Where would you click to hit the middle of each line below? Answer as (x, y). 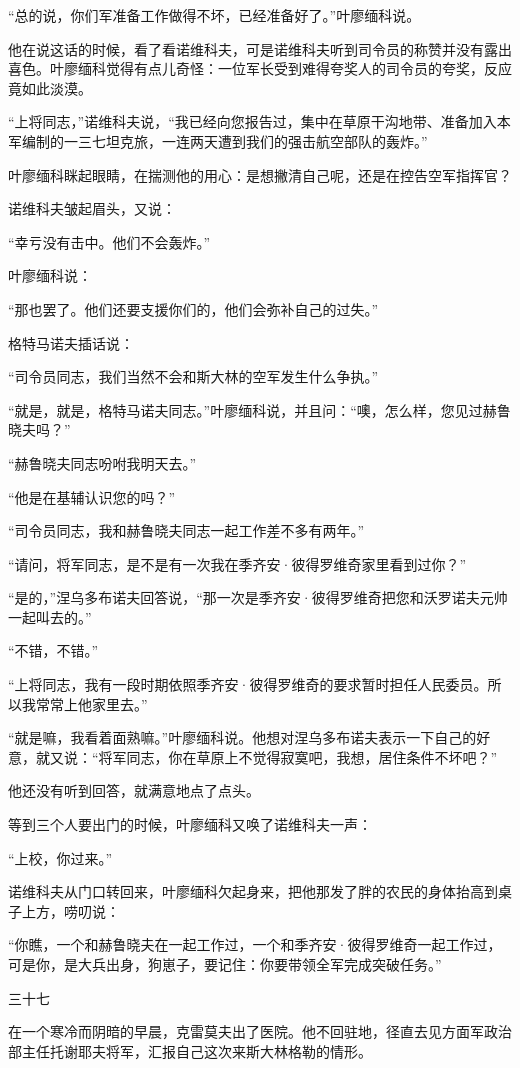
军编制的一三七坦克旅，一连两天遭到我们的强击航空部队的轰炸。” (218, 140)
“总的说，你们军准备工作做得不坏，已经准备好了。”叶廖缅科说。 (214, 15)
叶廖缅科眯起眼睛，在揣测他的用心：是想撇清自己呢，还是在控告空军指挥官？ (260, 174)
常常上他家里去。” (91, 703)
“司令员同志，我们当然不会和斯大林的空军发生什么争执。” (193, 376)
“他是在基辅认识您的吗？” (92, 496)
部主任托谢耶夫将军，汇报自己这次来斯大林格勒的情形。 (190, 1050)
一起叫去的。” (50, 616)
